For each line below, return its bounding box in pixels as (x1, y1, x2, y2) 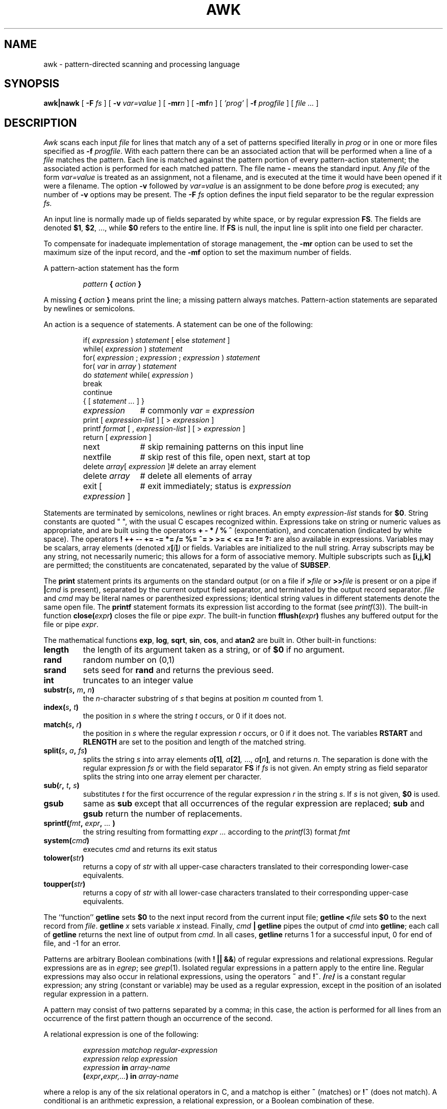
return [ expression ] (83, 433, 152, 442)
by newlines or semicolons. (43, 304, 135, 313)
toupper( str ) (43, 880, 86, 889)
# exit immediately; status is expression (140, 481, 291, 492)
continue (83, 388, 113, 397)
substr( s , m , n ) (43, 685, 95, 695)
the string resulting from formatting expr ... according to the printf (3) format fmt (83, 827, 350, 837)
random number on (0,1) (83, 655, 175, 665)
